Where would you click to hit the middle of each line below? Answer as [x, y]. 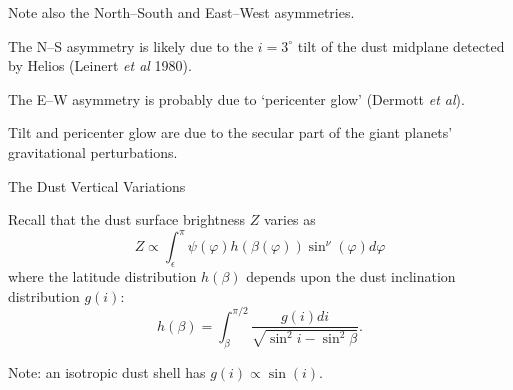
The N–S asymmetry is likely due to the [131, 45]
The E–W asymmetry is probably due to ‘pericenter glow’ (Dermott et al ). [236, 98]
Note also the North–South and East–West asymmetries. [181, 12]
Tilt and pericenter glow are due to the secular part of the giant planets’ [230, 132]
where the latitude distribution [102, 276]
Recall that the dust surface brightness [127, 219]
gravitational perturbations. [93, 151]
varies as [289, 219]
